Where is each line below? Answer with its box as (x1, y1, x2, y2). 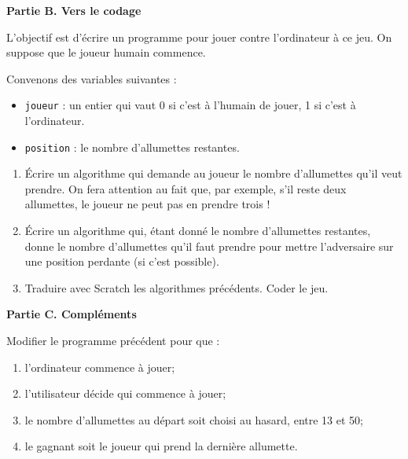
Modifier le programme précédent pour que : (6, 332, 220, 349)
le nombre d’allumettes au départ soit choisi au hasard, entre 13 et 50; (24, 411, 363, 428)
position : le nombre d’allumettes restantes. (24, 138, 240, 155)
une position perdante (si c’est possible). (24, 253, 219, 270)
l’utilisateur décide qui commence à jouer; (24, 385, 226, 402)
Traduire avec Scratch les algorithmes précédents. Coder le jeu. (24, 279, 329, 296)
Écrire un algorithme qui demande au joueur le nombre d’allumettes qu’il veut (24, 165, 402, 182)
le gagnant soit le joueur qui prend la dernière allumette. (24, 438, 298, 454)
